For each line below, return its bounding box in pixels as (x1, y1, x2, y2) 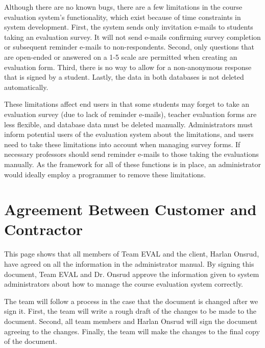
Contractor (4, 219, 83, 240)
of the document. (4, 336, 57, 346)
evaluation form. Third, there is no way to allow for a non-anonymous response (4, 61, 252, 72)
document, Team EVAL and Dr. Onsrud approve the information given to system (4, 268, 259, 279)
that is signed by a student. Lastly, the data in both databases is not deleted (4, 72, 244, 82)
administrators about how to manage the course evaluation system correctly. (4, 279, 244, 289)
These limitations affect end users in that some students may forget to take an (4, 99, 250, 109)
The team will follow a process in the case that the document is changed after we (4, 295, 258, 306)
